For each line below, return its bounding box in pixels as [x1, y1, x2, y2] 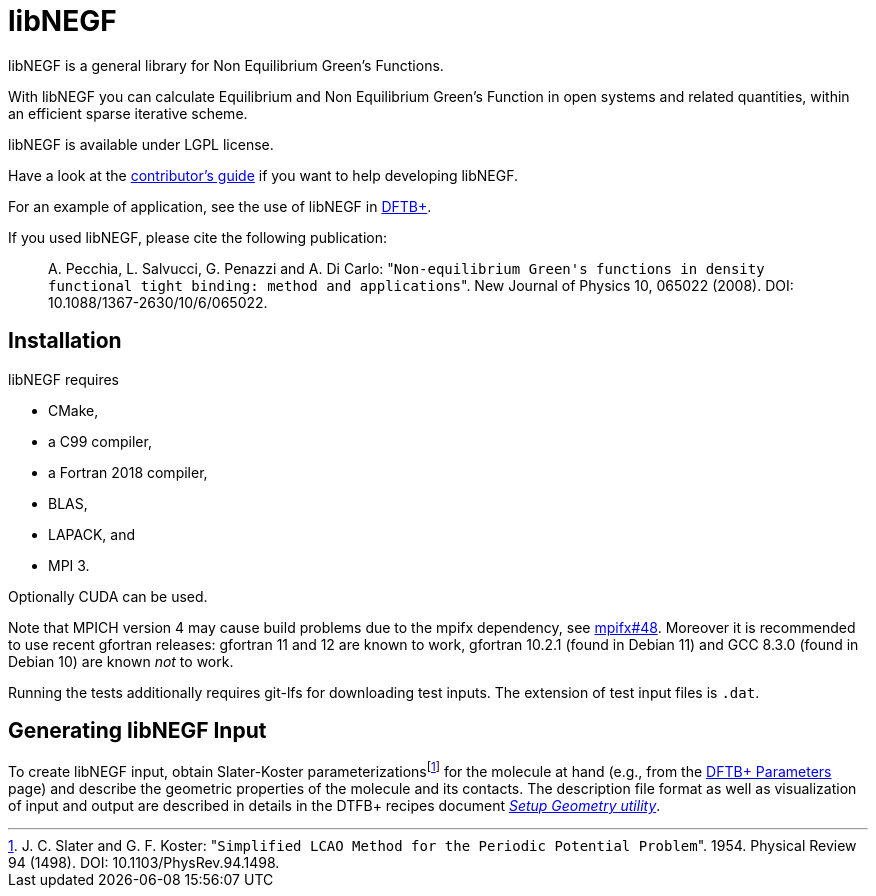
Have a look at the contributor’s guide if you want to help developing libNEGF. [8, 166, 519, 184]
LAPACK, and [48, 525, 135, 543]
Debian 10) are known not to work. [8, 652, 234, 670]
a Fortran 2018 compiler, [48, 463, 208, 481]
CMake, [48, 401, 99, 419]
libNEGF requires [8, 370, 119, 388]
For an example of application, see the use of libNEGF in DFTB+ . [8, 197, 432, 215]
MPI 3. [48, 556, 90, 574]
